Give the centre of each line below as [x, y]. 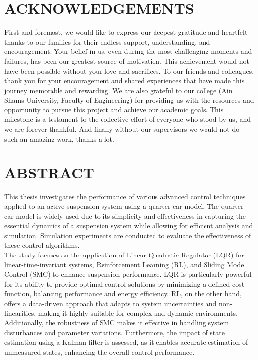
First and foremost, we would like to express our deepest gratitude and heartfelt [126, 32]
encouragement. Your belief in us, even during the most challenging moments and [128, 51]
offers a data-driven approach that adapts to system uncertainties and [111, 303]
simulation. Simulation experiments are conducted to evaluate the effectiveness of [128, 235]
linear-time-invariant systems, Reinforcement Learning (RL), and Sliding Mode [124, 264]
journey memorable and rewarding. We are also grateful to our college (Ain [119, 90]
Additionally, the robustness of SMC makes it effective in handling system [117, 323]
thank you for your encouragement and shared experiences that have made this [125, 80]
